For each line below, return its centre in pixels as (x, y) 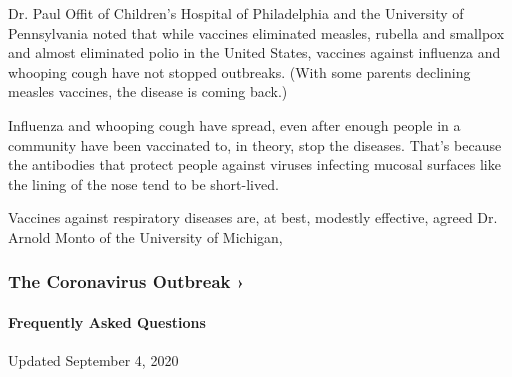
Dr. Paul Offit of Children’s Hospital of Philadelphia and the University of (236, 13)
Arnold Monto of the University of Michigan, (145, 236)
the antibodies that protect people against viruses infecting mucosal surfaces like (254, 164)
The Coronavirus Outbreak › (126, 281)
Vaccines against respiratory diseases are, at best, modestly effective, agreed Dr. (253, 217)
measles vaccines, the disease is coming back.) (148, 91)
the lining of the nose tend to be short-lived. (143, 183)
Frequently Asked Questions (107, 321)
